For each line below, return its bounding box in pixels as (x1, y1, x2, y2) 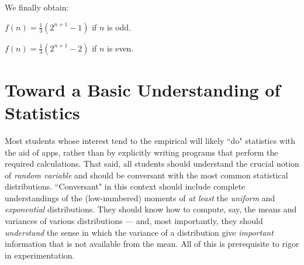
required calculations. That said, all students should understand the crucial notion (5, 157, 299, 170)
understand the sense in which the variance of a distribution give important (5, 226, 274, 238)
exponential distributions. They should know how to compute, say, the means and (5, 203, 297, 215)
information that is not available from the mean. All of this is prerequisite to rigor (5, 238, 299, 250)
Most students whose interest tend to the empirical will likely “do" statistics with (5, 134, 296, 146)
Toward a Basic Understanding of (5, 77, 281, 101)
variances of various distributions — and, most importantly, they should (5, 215, 263, 227)
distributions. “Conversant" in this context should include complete (5, 180, 246, 192)
